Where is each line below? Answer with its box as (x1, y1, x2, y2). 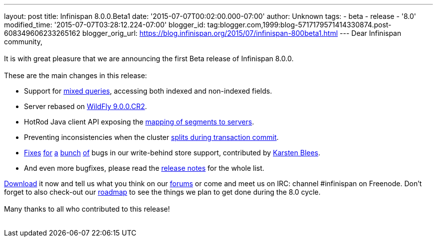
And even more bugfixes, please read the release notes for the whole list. (24, 164, 264, 172)
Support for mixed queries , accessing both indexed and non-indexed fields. (24, 87, 272, 95)
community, (4, 37, 42, 46)
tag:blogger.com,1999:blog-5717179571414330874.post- (207, 20, 392, 29)
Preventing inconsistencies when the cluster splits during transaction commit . (24, 133, 279, 141)
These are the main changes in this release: (4, 71, 147, 80)
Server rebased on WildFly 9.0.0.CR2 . (24, 102, 147, 111)
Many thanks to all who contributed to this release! (4, 205, 170, 213)
